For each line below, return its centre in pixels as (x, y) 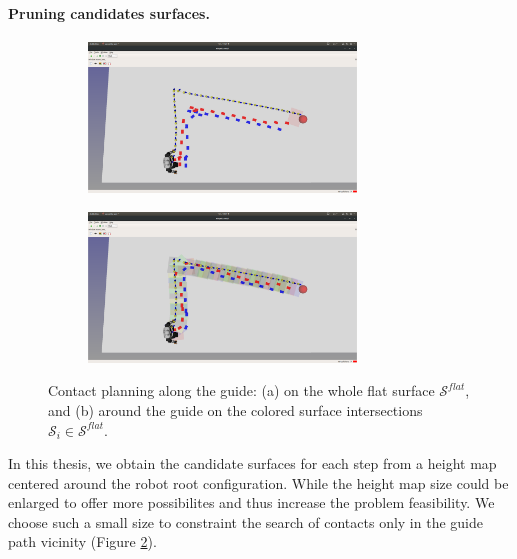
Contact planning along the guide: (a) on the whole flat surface (241, 390)
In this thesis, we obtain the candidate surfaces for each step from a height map (252, 463)
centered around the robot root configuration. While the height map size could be (258, 482)
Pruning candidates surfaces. (109, 12)
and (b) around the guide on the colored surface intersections (235, 409)
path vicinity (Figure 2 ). (82, 541)
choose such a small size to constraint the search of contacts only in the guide (245, 521)
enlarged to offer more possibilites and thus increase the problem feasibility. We (251, 502)
